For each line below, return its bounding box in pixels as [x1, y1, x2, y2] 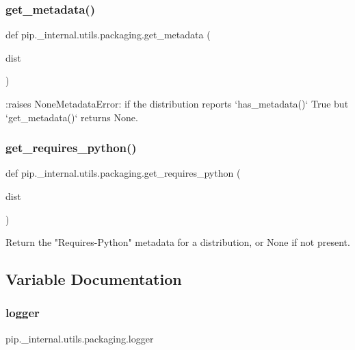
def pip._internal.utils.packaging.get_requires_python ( [5, 166, 241, 180]
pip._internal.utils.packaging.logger [5, 331, 154, 345]
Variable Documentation [5, 268, 182, 290]
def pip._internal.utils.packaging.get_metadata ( [5, 27, 211, 42]
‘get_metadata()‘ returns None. [5, 110, 138, 124]
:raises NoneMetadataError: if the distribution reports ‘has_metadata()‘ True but [5, 97, 349, 110]
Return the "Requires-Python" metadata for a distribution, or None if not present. [5, 235, 350, 249]
